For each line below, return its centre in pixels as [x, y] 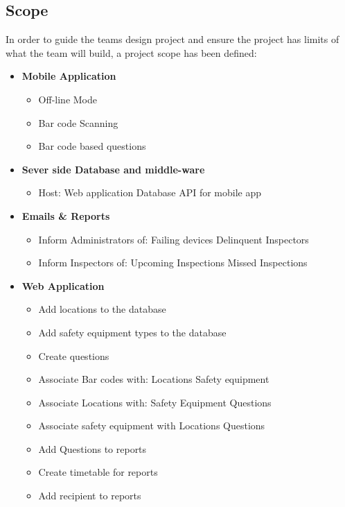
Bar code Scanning [78, 122]
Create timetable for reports [98, 472]
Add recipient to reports [90, 496]
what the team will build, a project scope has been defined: [131, 52]
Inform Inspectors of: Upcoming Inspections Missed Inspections [173, 263]
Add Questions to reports [92, 448]
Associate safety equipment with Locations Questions [152, 426]
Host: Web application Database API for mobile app [150, 192]
